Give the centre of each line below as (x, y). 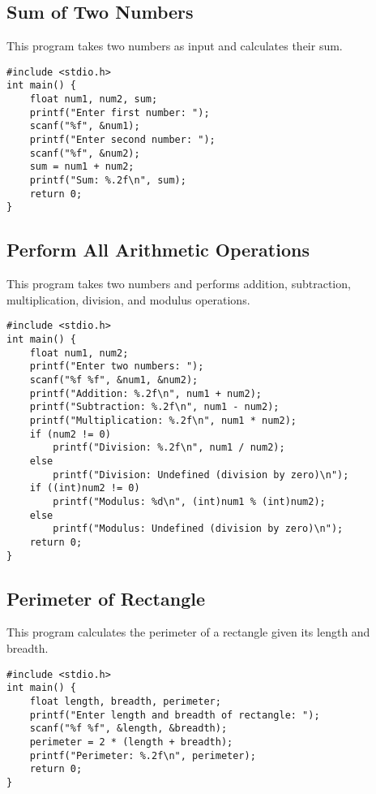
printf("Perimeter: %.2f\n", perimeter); (143, 755)
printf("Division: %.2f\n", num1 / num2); (169, 448)
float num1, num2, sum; (94, 99)
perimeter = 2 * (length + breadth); (131, 742)
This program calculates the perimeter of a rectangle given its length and (188, 632)
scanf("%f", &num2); (85, 153)
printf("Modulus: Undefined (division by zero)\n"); (198, 529)
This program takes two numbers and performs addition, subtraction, (179, 284)
